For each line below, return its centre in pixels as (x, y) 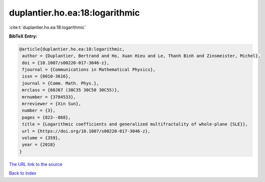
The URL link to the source (36, 164)
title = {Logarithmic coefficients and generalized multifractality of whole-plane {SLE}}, (135, 124)
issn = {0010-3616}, (47, 76)
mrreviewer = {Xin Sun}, (52, 104)
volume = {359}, (41, 138)
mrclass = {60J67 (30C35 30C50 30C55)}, (71, 90)
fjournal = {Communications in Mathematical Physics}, (89, 70)
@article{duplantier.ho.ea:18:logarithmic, (72, 49)
